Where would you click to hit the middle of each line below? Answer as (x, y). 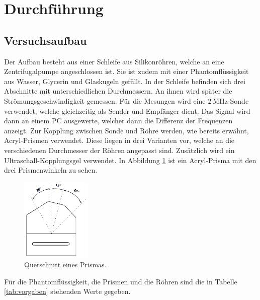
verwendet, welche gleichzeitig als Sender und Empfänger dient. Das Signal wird (127, 110)
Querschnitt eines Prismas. (65, 265)
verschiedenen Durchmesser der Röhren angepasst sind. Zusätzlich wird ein (119, 150)
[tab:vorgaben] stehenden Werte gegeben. (67, 291)
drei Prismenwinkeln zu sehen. (51, 170)
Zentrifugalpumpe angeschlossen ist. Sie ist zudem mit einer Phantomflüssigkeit (126, 71)
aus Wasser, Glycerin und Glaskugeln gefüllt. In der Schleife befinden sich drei (125, 81)
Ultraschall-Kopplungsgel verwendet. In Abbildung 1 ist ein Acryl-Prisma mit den (130, 160)
